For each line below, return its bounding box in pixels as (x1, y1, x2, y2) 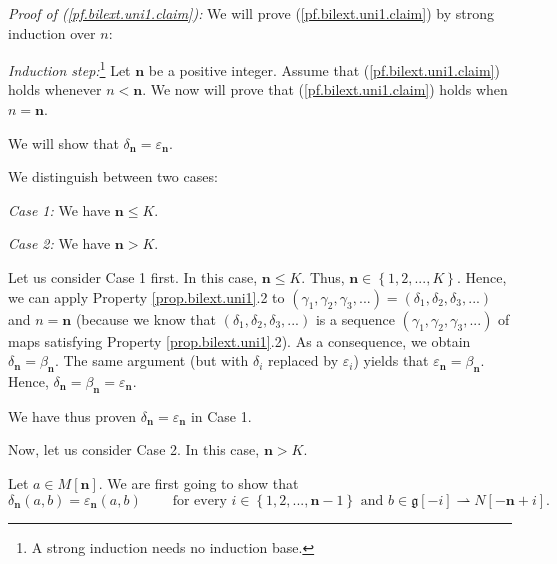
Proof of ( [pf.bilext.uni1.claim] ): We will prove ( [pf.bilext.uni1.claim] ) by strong (8, 3, 494, 23)
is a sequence (315, 308, 395, 329)
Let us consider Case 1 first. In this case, (8, 267, 258, 287)
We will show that (8, 132, 119, 153)
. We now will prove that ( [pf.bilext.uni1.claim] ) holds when (142, 79, 508, 100)
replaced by (268, 350, 339, 371)
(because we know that (75, 308, 216, 329)
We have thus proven (8, 405, 137, 426)
